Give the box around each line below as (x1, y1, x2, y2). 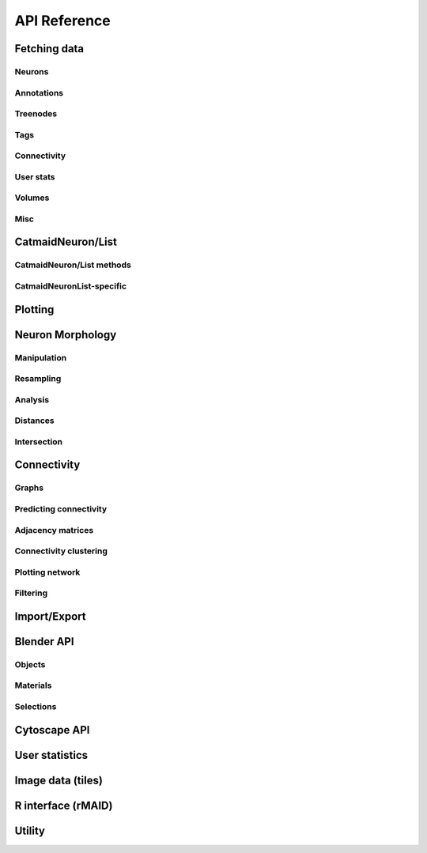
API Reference (14, 12, 111, 29)
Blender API (14, 635, 74, 648)
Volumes (14, 192, 50, 203)
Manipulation (14, 352, 67, 363)
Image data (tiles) (14, 773, 103, 787)
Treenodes (14, 108, 58, 119)
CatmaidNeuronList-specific (14, 281, 127, 292)
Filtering (14, 587, 47, 598)
